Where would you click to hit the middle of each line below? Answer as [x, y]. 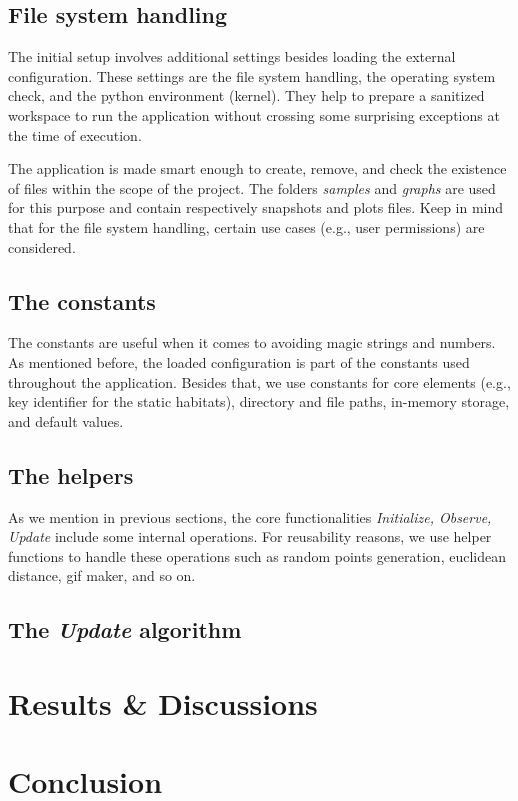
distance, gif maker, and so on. [102, 575]
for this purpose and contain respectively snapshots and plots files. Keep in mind [256, 207]
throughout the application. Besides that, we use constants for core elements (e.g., [259, 381]
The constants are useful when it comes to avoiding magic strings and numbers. [252, 342]
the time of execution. [75, 134]
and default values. [66, 420]
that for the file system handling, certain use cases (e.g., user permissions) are [246, 226]
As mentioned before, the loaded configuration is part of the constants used [239, 361]
